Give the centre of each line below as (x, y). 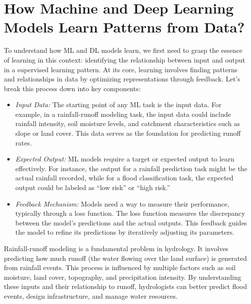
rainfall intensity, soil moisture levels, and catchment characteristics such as (128, 123)
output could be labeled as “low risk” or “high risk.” (93, 187)
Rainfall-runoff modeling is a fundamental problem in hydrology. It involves (116, 248)
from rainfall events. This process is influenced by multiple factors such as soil (120, 267)
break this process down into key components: (72, 88)
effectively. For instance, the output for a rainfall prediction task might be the (131, 168)
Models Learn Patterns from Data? (124, 27)
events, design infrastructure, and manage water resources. (91, 296)
